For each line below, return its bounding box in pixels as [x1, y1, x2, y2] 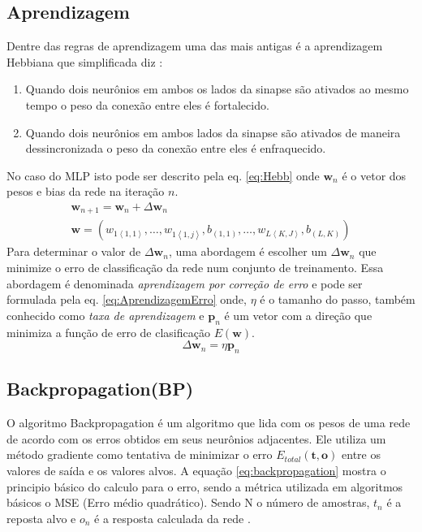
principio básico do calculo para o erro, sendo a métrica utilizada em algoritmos [6, 478, 403, 495]
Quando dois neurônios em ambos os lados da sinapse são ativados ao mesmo [25, 80, 409, 97]
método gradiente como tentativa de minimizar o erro [6, 446, 273, 463]
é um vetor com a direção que [224, 306, 372, 323]
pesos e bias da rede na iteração [6, 183, 165, 200]
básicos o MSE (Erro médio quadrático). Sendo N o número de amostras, [6, 494, 370, 511]
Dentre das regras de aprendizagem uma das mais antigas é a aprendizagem [6, 37, 383, 54]
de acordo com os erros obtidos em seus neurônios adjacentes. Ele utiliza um [6, 430, 386, 447]
